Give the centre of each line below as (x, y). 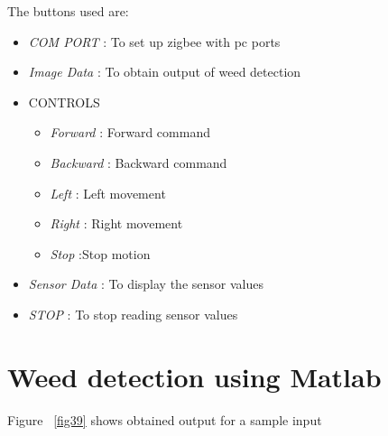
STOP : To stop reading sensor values (133, 314)
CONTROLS (64, 102)
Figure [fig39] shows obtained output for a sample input (165, 419)
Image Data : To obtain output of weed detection (165, 72)
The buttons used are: (68, 11)
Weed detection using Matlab (194, 376)
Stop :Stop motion (100, 253)
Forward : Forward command (130, 132)
